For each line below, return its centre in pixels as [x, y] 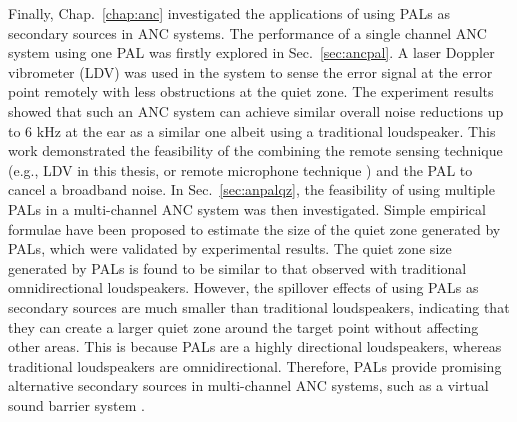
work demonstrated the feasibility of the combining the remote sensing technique [255, 150]
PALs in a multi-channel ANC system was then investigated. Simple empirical [247, 208]
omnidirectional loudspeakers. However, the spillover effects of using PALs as [243, 287]
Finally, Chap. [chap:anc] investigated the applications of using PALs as [229, 13]
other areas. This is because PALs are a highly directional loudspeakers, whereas [255, 346]
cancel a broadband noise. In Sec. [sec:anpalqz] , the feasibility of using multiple [251, 189]
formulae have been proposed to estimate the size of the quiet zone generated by [254, 228]
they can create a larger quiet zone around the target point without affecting [243, 326]
